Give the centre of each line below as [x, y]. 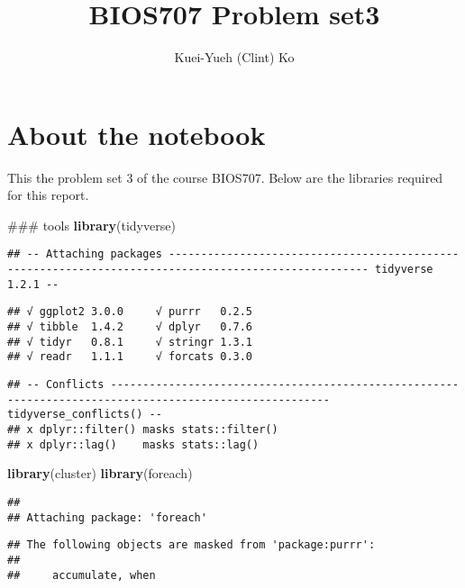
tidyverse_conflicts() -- [85, 415]
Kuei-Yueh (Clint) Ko [234, 57]
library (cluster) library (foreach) [100, 473]
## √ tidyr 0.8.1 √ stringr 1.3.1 [130, 342]
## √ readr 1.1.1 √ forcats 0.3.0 [130, 357]
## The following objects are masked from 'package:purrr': [191, 545]
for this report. [48, 195]
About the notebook [137, 134]
